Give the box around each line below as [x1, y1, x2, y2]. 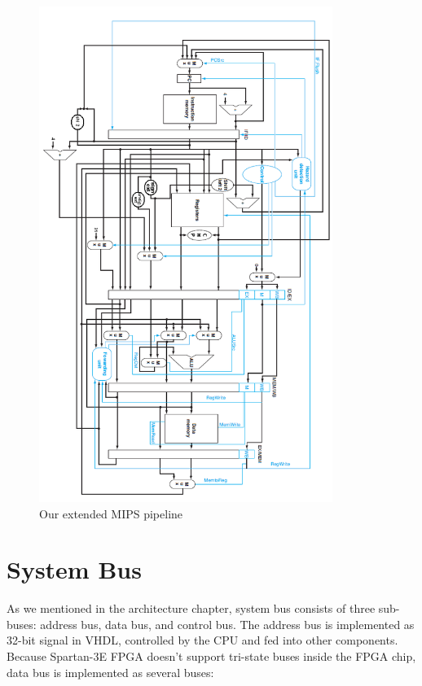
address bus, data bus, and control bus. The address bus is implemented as [40, 615, 415, 632]
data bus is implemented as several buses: [7, 663, 214, 680]
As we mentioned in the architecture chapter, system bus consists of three [7, 600, 376, 617]
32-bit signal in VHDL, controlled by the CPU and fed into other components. [7, 631, 398, 649]
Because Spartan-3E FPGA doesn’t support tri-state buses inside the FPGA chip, [7, 648, 416, 665]
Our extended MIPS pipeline [39, 505, 183, 522]
